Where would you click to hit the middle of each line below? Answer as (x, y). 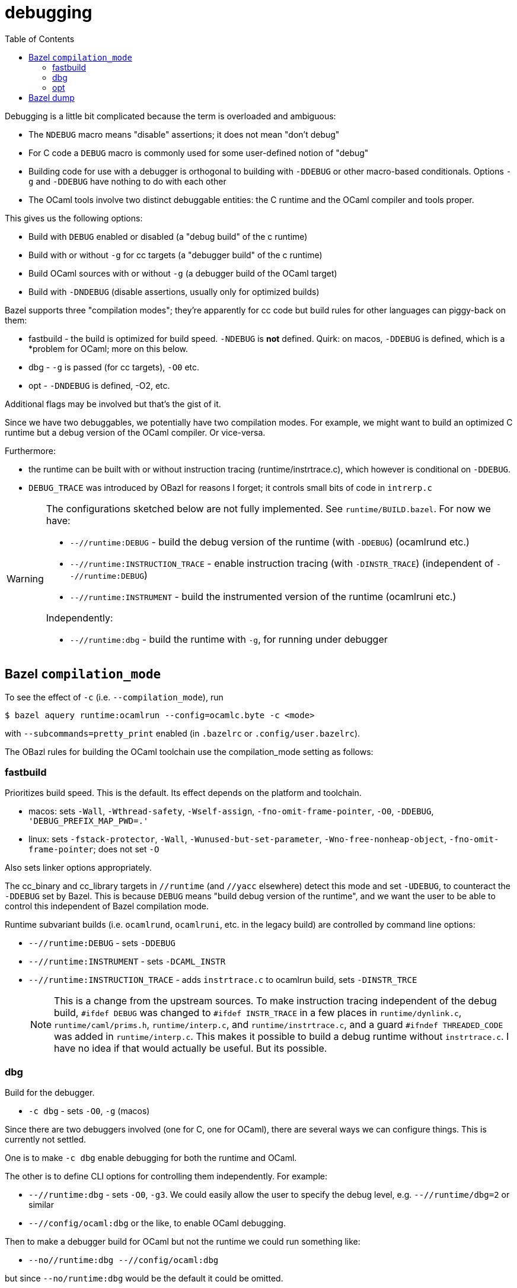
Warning (25, 578)
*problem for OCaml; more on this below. (108, 348)
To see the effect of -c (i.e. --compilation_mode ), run (114, 697)
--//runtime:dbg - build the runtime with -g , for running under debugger (229, 639)
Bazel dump (52, 97)
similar (41, 1205)
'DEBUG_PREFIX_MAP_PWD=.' (89, 821)
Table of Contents (40, 39)
